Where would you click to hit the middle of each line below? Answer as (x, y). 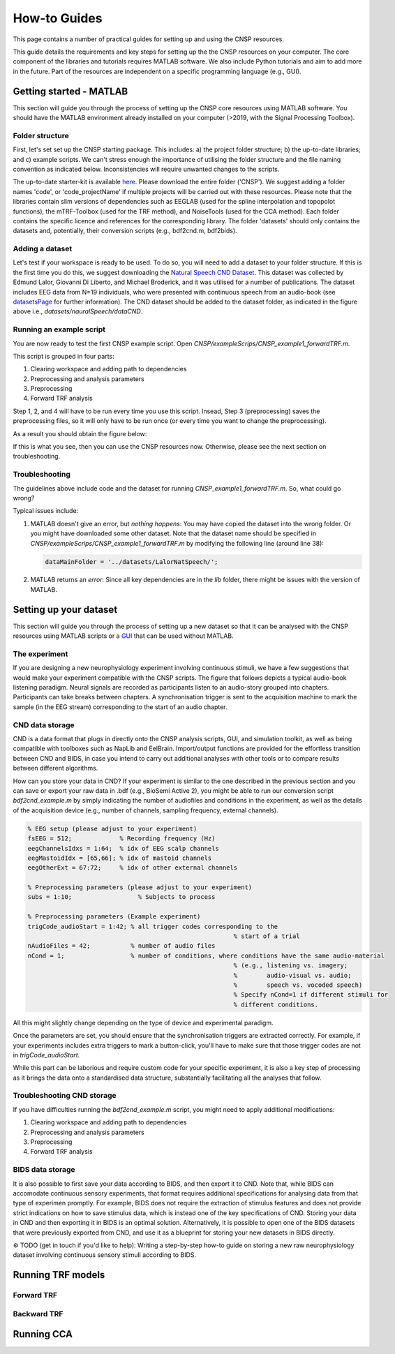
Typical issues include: (46, 511)
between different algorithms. (55, 768)
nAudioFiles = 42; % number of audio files (121, 946)
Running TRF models (59, 1275)
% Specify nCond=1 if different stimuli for (311, 995)
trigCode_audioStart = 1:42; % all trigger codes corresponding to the (153, 926)
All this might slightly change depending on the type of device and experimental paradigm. (143, 1022)
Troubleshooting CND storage (65, 1096)
